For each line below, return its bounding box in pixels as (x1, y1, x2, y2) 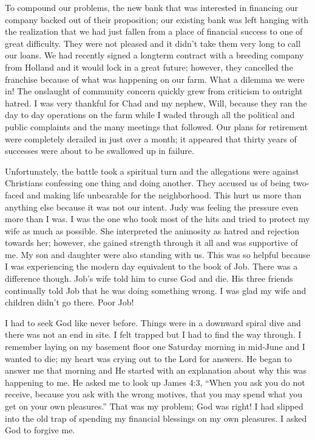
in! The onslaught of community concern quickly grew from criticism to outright (5, 85, 303, 97)
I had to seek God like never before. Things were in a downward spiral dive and (5, 316, 301, 329)
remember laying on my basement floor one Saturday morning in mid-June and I (5, 340, 305, 353)
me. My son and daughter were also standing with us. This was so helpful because (5, 248, 310, 260)
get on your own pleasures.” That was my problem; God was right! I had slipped (5, 400, 303, 412)
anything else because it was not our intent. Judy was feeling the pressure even (5, 200, 299, 213)
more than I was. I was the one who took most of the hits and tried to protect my (5, 212, 310, 225)
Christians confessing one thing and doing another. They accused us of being (5, 176, 291, 189)
